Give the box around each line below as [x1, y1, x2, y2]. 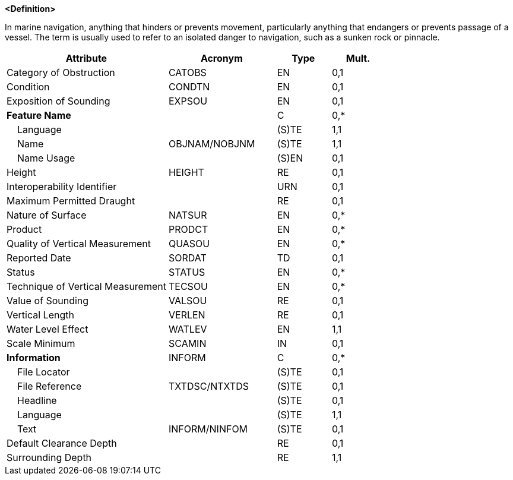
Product [7, 223, 42, 235]
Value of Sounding [7, 295, 89, 307]
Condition [7, 81, 50, 93]
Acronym [200, 52, 243, 64]
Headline [17, 394, 57, 406]
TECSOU [168, 280, 208, 292]
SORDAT [168, 252, 207, 264]
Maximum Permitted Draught [7, 195, 135, 207]
